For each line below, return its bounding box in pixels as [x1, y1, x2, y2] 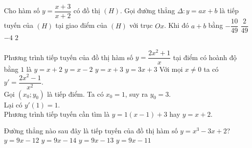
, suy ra [125, 88, 148, 99]
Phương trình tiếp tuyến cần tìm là [4, 109, 110, 119]
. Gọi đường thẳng [120, 5, 175, 16]
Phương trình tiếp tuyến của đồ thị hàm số [4, 52, 134, 62]
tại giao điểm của [55, 20, 108, 30]
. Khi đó [164, 20, 189, 30]
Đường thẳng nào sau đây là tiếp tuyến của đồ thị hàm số [4, 125, 178, 135]
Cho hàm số [4, 5, 40, 16]
